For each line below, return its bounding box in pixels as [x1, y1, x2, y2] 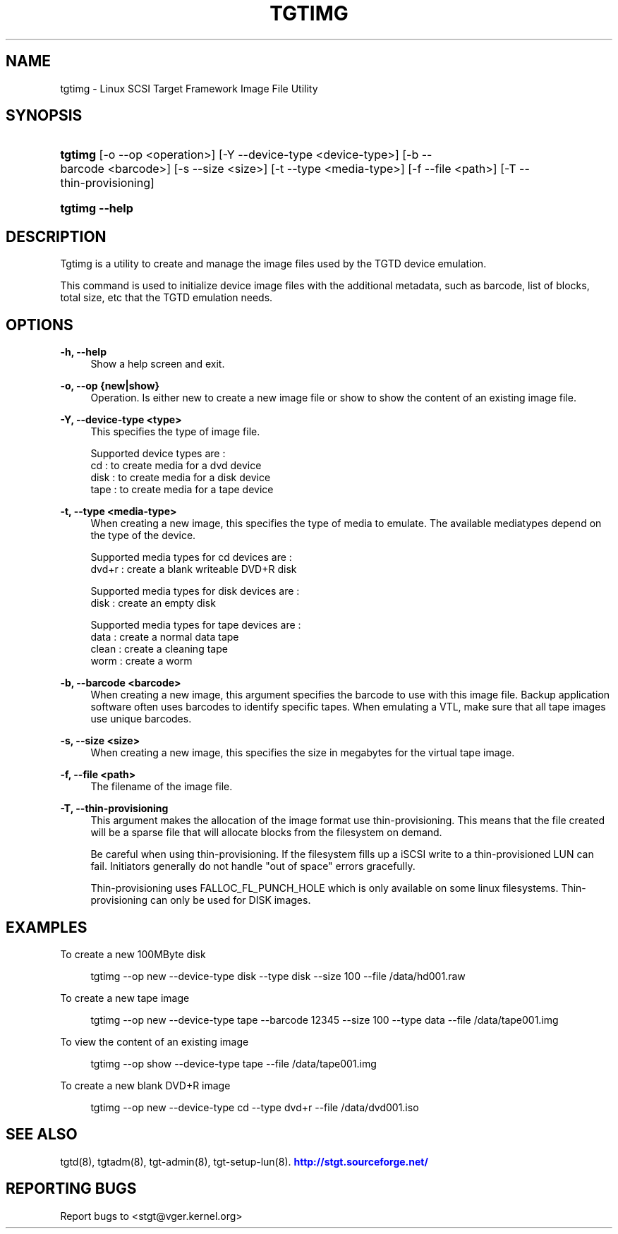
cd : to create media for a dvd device [90, 459, 262, 472]
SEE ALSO [6, 1125, 78, 1144]
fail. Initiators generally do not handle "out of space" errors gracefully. [90, 860, 416, 873]
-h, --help [60, 346, 107, 358]
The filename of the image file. [90, 780, 233, 793]
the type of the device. [90, 529, 196, 542]
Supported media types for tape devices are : [90, 619, 301, 631]
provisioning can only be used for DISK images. [90, 894, 311, 907]
